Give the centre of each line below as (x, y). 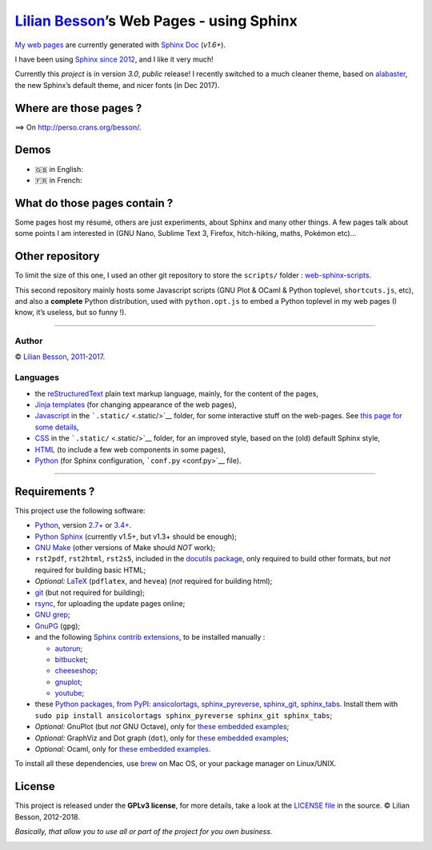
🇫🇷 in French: (58, 180)
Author (29, 341)
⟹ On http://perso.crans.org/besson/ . (78, 127)
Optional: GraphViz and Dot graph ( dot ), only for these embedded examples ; (162, 738)
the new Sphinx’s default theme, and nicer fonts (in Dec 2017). (117, 85)
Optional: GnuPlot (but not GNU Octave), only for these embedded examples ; (162, 727)
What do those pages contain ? (94, 203)
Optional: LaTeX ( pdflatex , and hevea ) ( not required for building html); (154, 581)
